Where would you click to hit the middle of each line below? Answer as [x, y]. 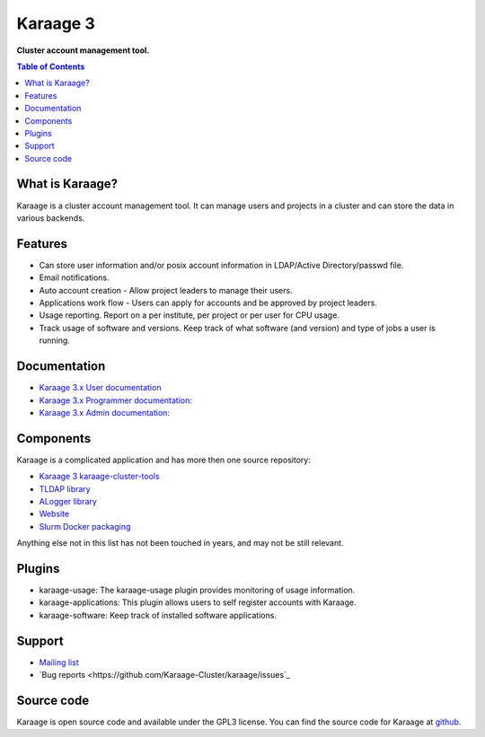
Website [54, 514]
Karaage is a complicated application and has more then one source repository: [164, 460]
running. [55, 340]
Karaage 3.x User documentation [100, 388]
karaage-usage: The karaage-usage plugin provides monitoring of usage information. [197, 590]
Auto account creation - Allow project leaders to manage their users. [166, 290]
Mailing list [59, 662]
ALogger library [68, 501]
